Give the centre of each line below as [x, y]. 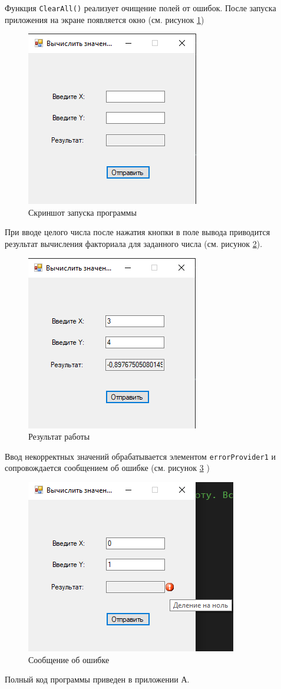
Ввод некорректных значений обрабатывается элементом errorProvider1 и [140, 456]
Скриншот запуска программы [82, 212]
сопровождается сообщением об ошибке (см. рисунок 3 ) [107, 468]
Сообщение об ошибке [69, 659]
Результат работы [59, 436]
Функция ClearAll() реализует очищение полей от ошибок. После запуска [140, 8]
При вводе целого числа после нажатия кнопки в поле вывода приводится [138, 232]
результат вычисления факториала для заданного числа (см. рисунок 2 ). [134, 244]
